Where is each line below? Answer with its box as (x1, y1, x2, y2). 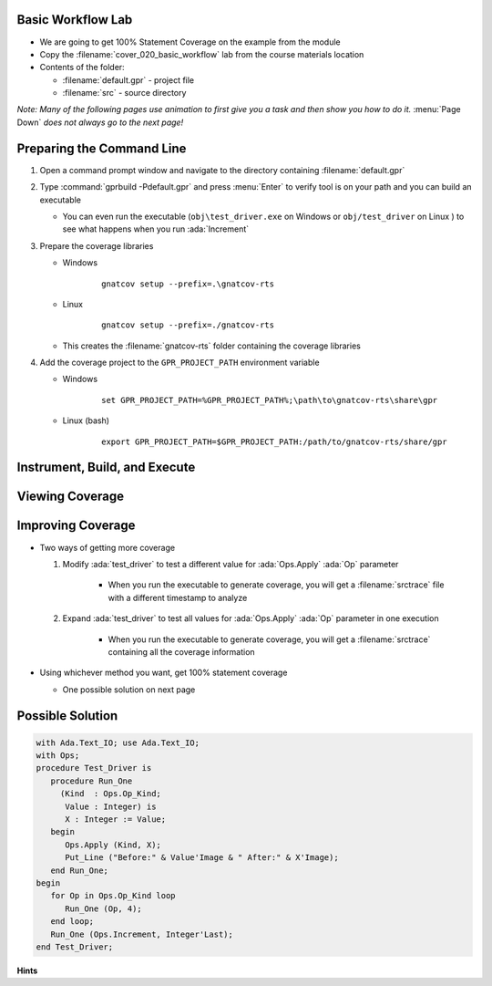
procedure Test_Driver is (36, 763, 152, 773)
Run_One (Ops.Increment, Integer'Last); (50, 929, 234, 939)
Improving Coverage (16, 518, 136, 534)
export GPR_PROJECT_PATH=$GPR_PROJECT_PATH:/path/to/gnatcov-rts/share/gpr (101, 436, 447, 447)
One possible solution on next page (62, 684, 196, 695)
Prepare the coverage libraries (39, 240, 154, 251)
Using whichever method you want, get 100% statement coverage (39, 667, 288, 679)
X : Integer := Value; (65, 815, 167, 825)
